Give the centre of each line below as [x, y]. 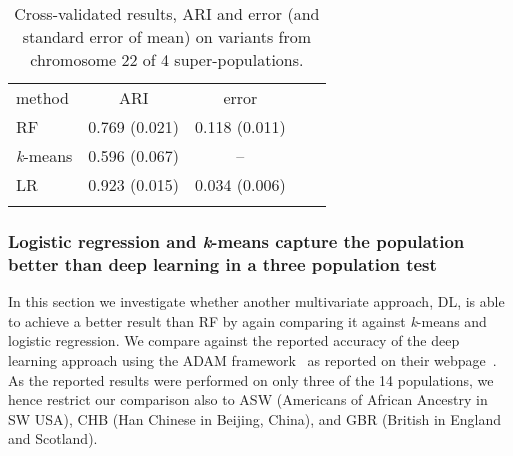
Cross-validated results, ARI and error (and [167, 13]
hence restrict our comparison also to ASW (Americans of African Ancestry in [248, 399]
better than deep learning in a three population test [222, 263]
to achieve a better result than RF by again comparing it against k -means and [247, 320]
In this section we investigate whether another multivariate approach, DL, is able [256, 301]
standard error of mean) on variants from [167, 36]
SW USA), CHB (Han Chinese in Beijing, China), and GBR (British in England [255, 418]
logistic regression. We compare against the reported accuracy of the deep [234, 340]
